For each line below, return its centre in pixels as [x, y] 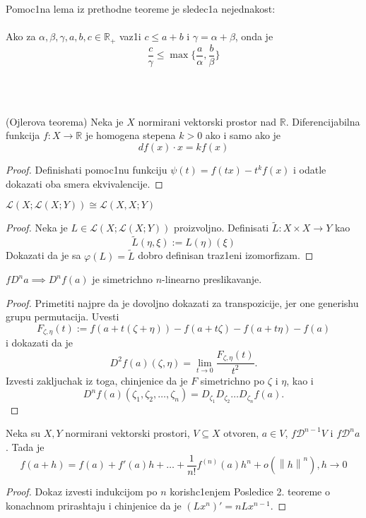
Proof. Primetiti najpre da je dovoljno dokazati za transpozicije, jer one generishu [182, 302]
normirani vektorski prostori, [128, 433]
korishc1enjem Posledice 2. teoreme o [250, 492]
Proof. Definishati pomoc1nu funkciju [87, 170]
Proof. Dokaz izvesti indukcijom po [82, 492]
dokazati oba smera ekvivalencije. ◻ [84, 183]
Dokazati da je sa [43, 255]
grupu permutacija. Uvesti [63, 317]
